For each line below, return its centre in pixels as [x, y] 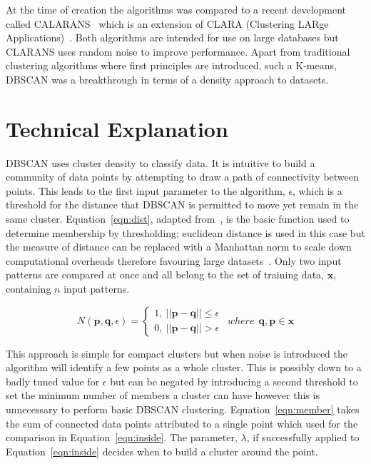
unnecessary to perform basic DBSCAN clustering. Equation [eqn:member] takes [183, 409]
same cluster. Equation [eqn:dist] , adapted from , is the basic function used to [178, 219]
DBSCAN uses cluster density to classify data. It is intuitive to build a [161, 162]
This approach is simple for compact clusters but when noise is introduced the [177, 353]
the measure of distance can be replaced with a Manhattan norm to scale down [179, 247]
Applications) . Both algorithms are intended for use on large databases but [172, 37]
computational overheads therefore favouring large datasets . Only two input [174, 260]
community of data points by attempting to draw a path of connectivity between [182, 177]
